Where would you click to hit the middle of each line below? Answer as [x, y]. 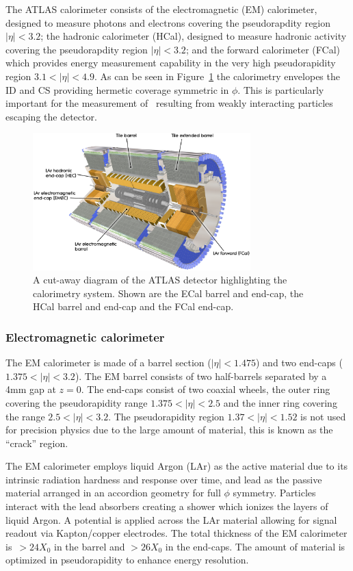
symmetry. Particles [274, 493]
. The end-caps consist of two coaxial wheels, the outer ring [206, 389]
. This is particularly [281, 89]
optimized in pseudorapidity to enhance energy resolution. [127, 560]
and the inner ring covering [280, 402]
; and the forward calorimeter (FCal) [263, 49]
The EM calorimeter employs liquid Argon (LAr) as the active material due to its [177, 466]
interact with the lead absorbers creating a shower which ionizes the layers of [167, 506]
